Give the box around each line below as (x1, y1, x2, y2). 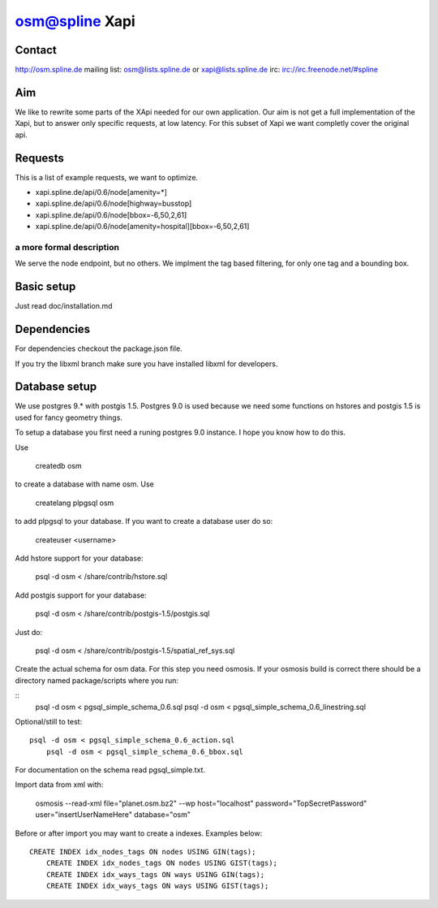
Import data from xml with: (15, 780, 104, 789)
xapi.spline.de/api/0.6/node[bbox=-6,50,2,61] (35, 210, 187, 219)
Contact (15, 43, 57, 57)
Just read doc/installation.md (15, 301, 113, 311)
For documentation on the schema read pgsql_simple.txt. (15, 765, 206, 775)
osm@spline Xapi (15, 12, 135, 30)
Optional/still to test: (15, 716, 83, 726)
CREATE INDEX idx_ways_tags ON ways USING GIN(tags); (45, 870, 265, 879)
